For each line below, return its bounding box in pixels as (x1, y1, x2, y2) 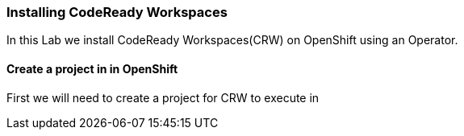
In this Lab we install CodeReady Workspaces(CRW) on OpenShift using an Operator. (6, 33, 458, 47)
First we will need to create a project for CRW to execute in (6, 90, 320, 105)
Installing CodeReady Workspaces (6, 4, 228, 20)
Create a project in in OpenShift (6, 61, 178, 76)
